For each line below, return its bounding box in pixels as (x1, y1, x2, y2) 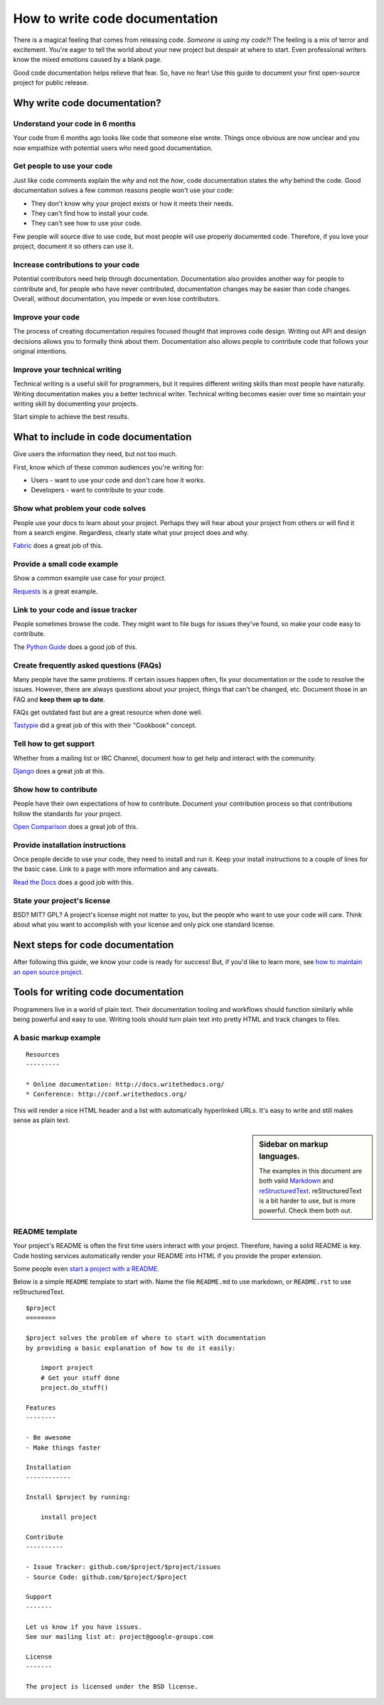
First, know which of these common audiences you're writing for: (13, 463, 204, 471)
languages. (259, 1151, 300, 1161)
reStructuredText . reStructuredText (259, 1186, 362, 1195)
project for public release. (13, 78, 89, 87)
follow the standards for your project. (13, 809, 122, 818)
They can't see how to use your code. (31, 219, 142, 228)
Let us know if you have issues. (26, 1622, 142, 1631)
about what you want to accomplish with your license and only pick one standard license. (13, 920, 275, 929)
